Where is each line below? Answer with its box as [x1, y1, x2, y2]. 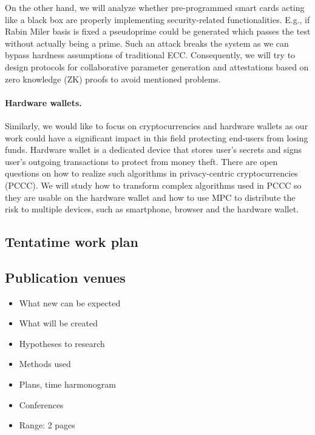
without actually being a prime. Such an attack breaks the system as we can [5, 36, 289, 49]
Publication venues [5, 268, 126, 286]
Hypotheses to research [19, 337, 105, 349]
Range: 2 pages [19, 419, 75, 431]
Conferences [19, 398, 64, 411]
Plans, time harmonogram [19, 378, 116, 391]
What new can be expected [19, 296, 121, 309]
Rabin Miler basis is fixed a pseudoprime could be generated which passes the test [5, 25, 311, 38]
